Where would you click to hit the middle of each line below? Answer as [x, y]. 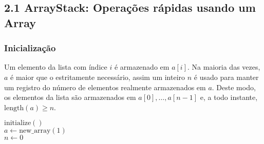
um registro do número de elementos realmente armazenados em [105, 87]
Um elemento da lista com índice [56, 67]
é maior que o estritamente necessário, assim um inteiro [98, 77]
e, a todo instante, [229, 97]
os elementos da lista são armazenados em [70, 97]
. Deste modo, [234, 87]
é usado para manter [226, 77]
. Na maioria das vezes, [224, 67]
